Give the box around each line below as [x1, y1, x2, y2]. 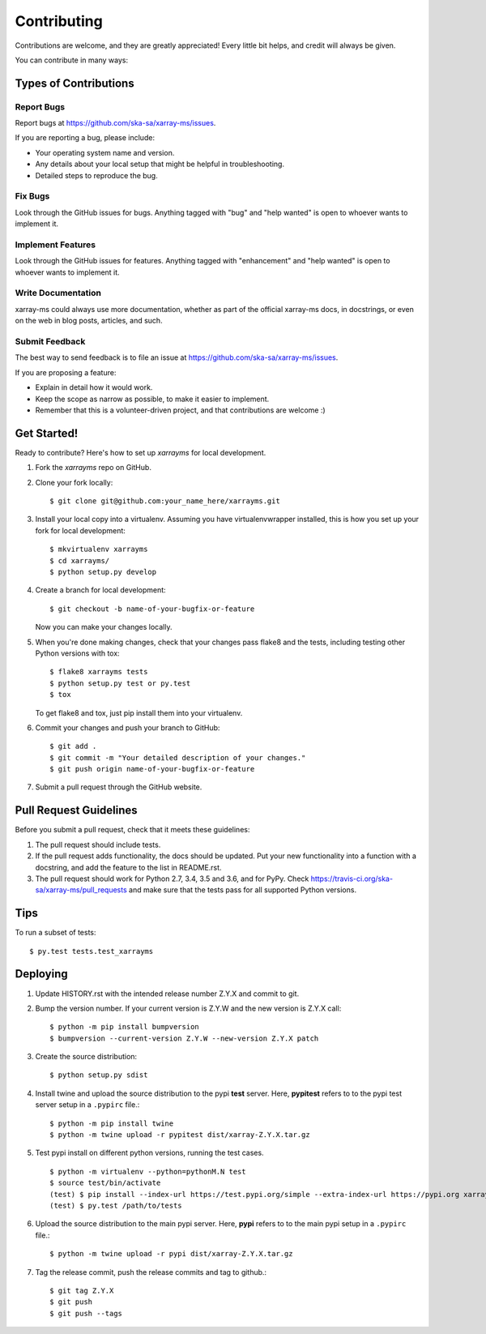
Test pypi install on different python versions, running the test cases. [35, 1148, 264, 1158]
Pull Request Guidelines [15, 803, 138, 818]
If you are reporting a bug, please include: [15, 133, 156, 143]
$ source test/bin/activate [49, 1178, 161, 1187]
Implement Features [15, 239, 96, 250]
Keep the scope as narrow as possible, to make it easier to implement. [35, 394, 270, 404]
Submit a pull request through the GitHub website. [35, 782, 202, 792]
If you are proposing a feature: [15, 367, 117, 377]
